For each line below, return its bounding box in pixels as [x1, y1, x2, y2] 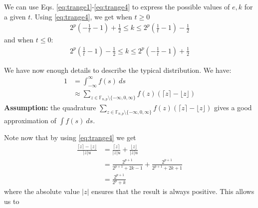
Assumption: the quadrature [4, 102, 96, 112]
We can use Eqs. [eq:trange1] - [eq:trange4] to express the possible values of [4, 1, 230, 11]
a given [4, 11, 26, 21]
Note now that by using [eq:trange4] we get [4, 132, 136, 143]
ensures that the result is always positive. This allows [91, 186, 255, 197]
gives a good [214, 102, 252, 112]
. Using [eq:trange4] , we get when [30, 11, 132, 21]
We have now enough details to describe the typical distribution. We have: [4, 64, 232, 75]
